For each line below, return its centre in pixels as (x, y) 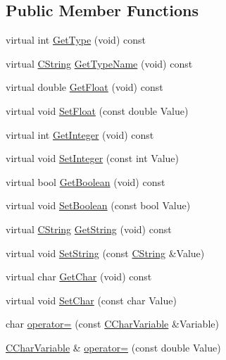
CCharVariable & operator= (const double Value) (113, 347)
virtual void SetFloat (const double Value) (97, 110)
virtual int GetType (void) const (76, 40)
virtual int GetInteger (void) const (80, 134)
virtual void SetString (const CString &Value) (105, 253)
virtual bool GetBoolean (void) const (86, 181)
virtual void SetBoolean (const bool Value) (98, 205)
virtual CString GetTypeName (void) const (99, 63)
